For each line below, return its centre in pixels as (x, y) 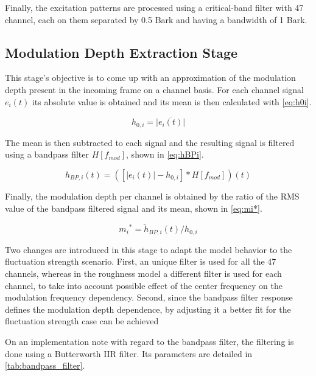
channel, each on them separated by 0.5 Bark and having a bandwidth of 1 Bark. (156, 19)
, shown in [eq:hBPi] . (165, 154)
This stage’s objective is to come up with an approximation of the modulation (150, 78)
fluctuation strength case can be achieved (82, 321)
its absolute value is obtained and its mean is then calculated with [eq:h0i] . (172, 101)
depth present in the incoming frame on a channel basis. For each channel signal (155, 89)
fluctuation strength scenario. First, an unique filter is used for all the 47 (141, 261)
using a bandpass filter (47, 154)
